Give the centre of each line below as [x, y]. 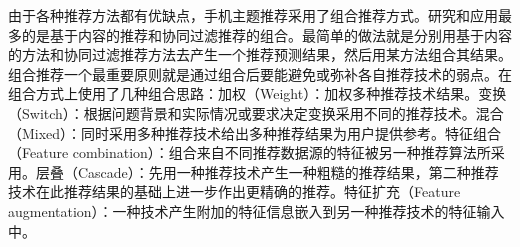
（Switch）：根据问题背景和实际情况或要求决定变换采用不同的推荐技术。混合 [256, 112]
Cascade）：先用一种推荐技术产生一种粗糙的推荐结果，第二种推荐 [288, 171]
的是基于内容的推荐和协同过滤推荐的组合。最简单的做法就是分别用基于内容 [266, 34]
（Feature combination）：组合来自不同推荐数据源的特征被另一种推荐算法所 [249, 152]
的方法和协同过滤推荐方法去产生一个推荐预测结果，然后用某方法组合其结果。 [260, 54]
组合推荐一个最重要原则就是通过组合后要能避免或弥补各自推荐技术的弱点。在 [260, 73]
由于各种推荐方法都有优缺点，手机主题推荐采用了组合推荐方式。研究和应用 [253, 15]
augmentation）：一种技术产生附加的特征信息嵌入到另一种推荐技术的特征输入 [256, 210]
